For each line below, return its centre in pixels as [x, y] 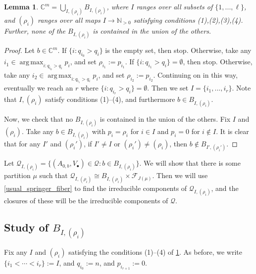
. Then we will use [180, 175]
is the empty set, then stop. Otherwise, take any [178, 50]
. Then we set [168, 88]
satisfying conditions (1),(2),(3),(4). [188, 20]
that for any [22, 143]
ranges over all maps [69, 20]
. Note [241, 88]
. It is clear [232, 131]
